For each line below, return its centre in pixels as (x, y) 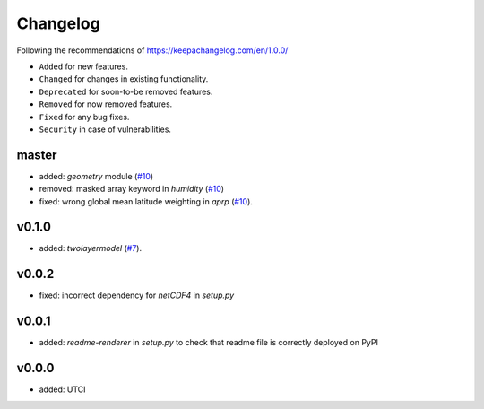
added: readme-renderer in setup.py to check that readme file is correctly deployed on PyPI (208, 343)
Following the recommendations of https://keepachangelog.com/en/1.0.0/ (152, 50)
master (37, 155)
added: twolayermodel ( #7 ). (91, 248)
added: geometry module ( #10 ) (96, 176)
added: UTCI (62, 389)
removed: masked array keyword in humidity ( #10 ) (131, 189)
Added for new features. (84, 66)
